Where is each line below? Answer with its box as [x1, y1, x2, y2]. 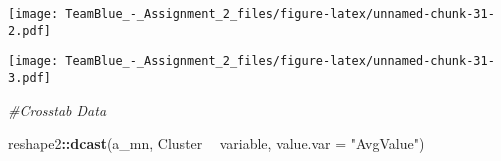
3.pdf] [8, 70, 51, 85]
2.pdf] [8, 23, 51, 38]
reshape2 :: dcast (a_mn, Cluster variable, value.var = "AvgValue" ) [8, 133, 425, 154]
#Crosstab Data [8, 99, 107, 120]
